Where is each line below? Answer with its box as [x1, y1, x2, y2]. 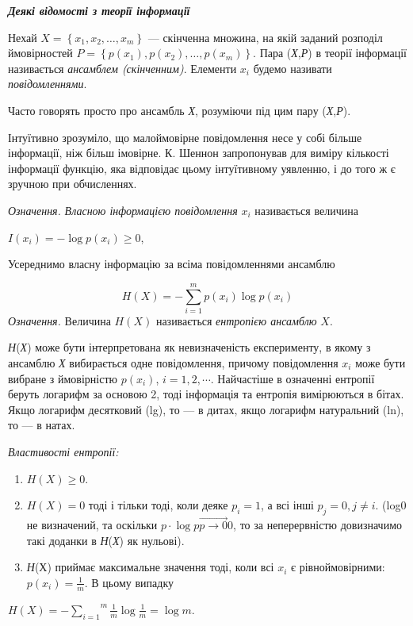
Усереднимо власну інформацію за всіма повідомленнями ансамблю [8, 255, 335, 272]
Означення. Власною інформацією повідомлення [8, 202, 238, 218]
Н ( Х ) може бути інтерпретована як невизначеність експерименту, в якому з [8, 339, 371, 355]
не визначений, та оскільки [26, 517, 158, 533]
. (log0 [375, 497, 407, 513]
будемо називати [253, 60, 332, 76]
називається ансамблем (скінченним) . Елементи [8, 60, 237, 76]
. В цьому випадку [84, 574, 174, 590]
